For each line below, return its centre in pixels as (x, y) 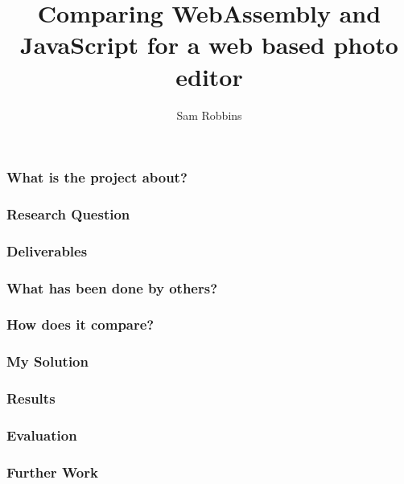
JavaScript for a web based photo (209, 45)
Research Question (68, 213)
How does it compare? (80, 324)
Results (31, 398)
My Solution (47, 361)
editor (209, 76)
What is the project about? (97, 177)
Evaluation (42, 435)
